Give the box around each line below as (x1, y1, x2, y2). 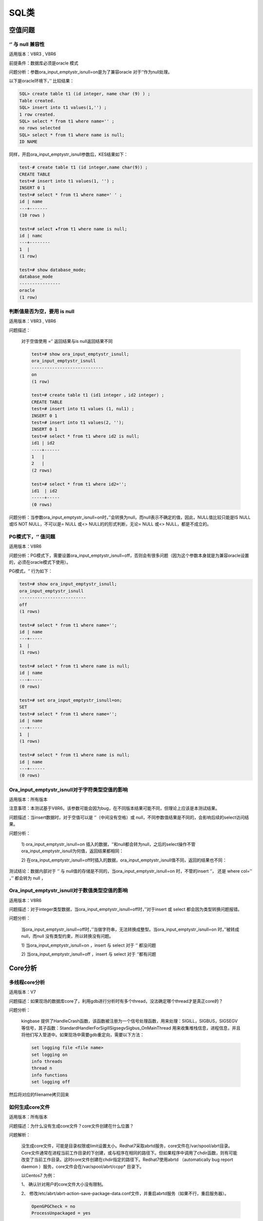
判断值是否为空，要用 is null (9, 308, 75, 315)
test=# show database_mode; (19, 267, 86, 273)
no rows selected (19, 125, 61, 131)
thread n (31, 1065, 53, 1071)
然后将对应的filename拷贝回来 (9, 1092, 69, 1097)
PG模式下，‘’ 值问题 (9, 533, 56, 540)
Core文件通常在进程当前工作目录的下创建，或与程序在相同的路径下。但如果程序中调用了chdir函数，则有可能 (21, 1150, 238, 1156)
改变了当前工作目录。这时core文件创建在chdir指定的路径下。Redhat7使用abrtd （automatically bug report (21, 1157, 233, 1162)
